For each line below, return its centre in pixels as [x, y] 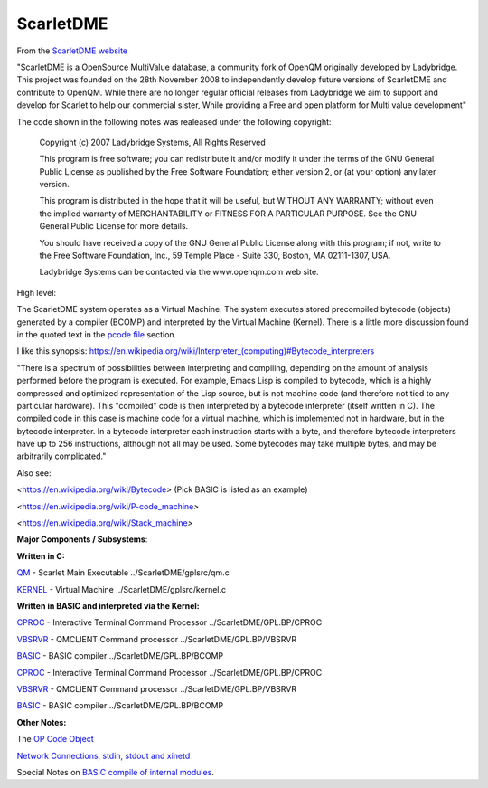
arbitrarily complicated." [61, 456]
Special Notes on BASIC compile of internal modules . [115, 772]
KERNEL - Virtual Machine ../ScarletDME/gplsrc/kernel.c [121, 589]
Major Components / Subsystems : [82, 539]
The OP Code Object [55, 739]
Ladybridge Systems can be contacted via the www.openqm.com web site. [179, 272]
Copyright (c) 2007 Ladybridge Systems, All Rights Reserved [152, 142]
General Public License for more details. [114, 226]
